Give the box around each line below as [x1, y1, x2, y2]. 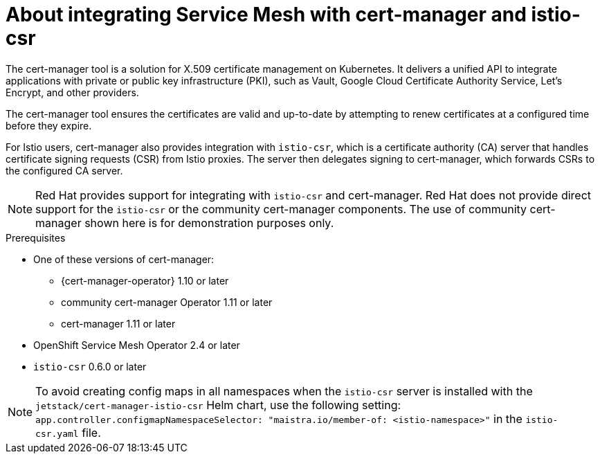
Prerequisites [6, 231, 66, 244]
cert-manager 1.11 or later [61, 317, 176, 330]
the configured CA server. [6, 164, 123, 177]
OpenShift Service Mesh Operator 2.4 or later [33, 339, 240, 351]
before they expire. [6, 119, 92, 132]
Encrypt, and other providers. [6, 86, 139, 98]
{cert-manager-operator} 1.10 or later [61, 274, 229, 287]
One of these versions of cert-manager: [33, 253, 215, 265]
